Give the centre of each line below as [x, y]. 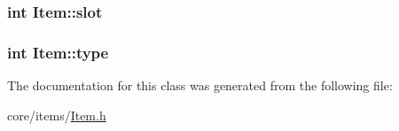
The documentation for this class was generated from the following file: [200, 85]
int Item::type [58, 52]
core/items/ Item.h [57, 115]
